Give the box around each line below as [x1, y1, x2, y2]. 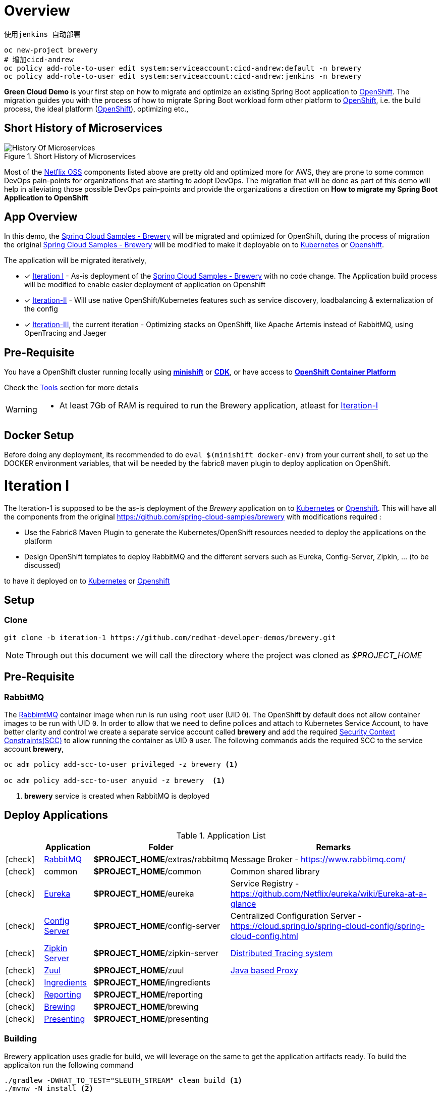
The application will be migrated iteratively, [4, 256, 147, 265]
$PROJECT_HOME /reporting [93, 989, 203, 1000]
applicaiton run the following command [4, 1060, 134, 1069]
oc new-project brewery [4, 45, 98, 54]
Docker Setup [4, 429, 74, 442]
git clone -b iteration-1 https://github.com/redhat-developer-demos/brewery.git [4, 633, 336, 642]
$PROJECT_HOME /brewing [93, 1001, 199, 1012]
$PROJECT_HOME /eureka [93, 888, 194, 899]
